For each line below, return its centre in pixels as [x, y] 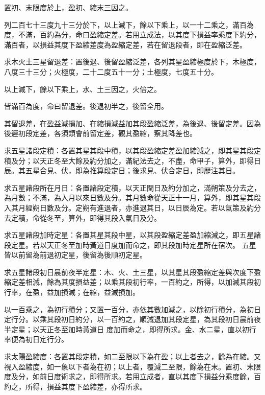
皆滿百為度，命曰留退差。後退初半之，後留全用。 [86, 106]
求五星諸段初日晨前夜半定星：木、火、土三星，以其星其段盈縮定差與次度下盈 [132, 272]
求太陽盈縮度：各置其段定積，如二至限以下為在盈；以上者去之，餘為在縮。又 [132, 356]
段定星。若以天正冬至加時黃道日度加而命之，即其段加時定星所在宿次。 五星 [130, 245]
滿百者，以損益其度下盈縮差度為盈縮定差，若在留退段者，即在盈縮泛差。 [125, 44]
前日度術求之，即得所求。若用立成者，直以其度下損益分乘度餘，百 [150, 376]
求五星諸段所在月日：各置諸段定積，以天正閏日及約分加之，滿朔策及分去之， [132, 187]
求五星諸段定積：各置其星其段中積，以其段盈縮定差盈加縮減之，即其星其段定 [132, 150]
